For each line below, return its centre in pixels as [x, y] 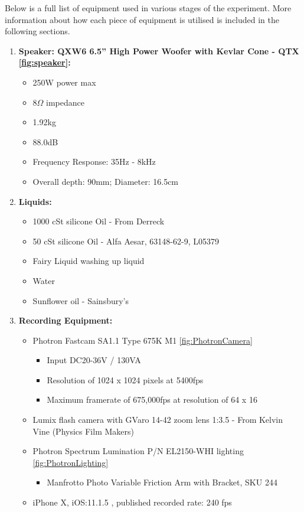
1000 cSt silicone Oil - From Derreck [99, 221]
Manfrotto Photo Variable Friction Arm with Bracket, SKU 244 [162, 482]
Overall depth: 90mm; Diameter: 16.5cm [106, 181]
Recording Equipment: [66, 320]
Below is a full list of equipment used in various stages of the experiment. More [148, 8]
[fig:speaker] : [45, 62]
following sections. [37, 31]
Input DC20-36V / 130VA [94, 360]
